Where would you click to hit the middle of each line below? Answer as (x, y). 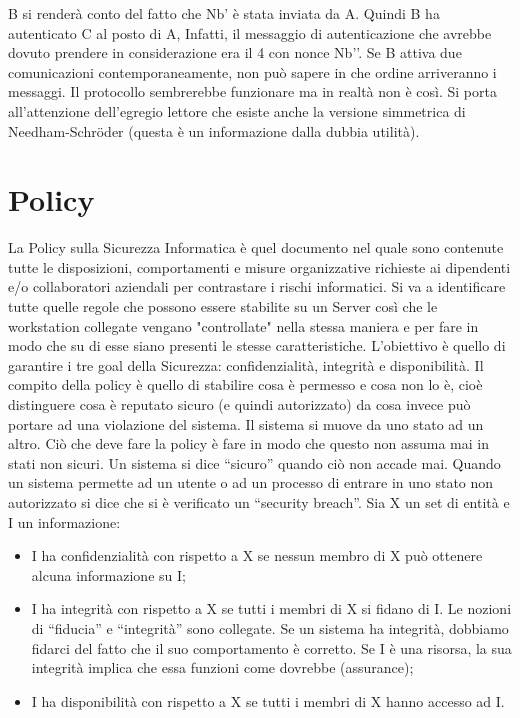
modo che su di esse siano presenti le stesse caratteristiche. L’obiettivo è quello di (257, 345)
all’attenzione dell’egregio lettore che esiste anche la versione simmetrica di (237, 110)
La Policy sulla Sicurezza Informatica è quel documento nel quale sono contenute (256, 247)
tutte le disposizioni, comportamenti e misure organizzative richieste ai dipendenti (259, 266)
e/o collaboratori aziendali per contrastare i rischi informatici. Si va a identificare (257, 286)
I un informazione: (64, 521)
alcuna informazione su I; (108, 574)
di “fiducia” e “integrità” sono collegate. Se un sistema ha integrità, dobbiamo (270, 627)
